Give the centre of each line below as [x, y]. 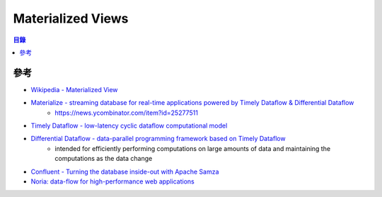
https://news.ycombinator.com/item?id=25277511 [126, 113]
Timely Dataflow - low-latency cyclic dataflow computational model [129, 126]
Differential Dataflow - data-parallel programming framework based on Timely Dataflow [158, 139]
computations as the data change [104, 159]
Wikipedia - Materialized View [74, 89]
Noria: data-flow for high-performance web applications [112, 181]
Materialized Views [71, 18]
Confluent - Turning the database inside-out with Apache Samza [125, 171]
